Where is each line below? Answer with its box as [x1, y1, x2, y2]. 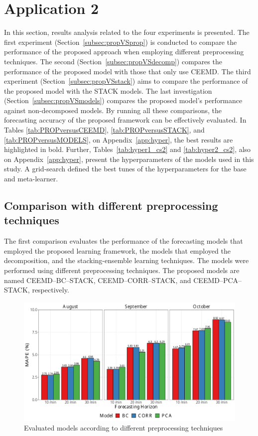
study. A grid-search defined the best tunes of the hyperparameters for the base [4, 163, 247, 174]
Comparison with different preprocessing [4, 198, 218, 213]
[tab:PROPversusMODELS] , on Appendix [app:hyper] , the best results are [4, 134, 233, 145]
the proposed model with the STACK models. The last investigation [4, 85, 212, 96]
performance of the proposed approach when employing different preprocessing [4, 46, 244, 57]
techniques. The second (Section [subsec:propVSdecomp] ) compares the [4, 56, 222, 66]
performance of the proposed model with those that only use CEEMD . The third [4, 66, 251, 76]
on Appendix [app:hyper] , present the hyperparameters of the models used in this [4, 153, 254, 164]
